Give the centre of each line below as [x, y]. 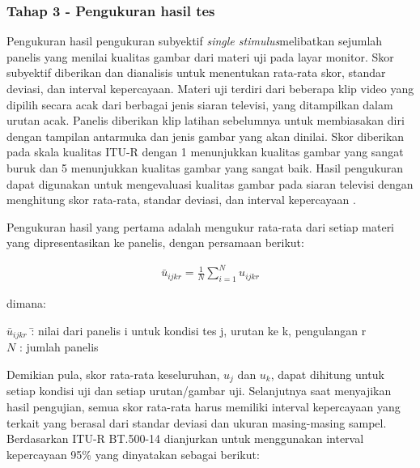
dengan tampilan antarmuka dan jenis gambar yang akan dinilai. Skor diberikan [206, 136]
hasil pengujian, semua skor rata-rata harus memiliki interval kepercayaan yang [204, 406]
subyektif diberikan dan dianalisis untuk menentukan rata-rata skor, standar [196, 72]
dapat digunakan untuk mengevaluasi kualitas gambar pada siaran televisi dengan [210, 183]
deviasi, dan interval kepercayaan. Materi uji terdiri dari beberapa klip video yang [210, 88]
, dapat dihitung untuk [327, 374]
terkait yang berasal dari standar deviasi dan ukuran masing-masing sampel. [197, 422]
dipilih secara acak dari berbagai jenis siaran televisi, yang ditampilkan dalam [200, 104]
